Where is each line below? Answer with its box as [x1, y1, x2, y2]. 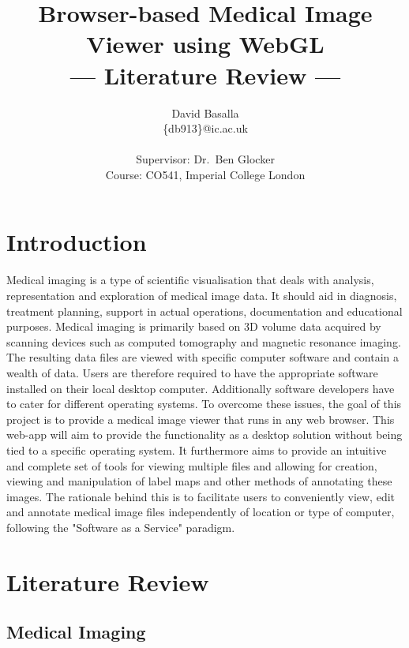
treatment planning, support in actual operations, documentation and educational [6, 302, 403, 319]
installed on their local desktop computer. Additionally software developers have [6, 380, 395, 396]
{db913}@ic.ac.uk [163, 120, 248, 137]
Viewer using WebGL [86, 28, 325, 60]
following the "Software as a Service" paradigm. [6, 519, 235, 535]
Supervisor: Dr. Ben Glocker [136, 151, 275, 167]
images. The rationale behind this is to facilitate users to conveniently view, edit [6, 488, 395, 504]
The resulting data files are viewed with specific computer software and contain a [6, 349, 400, 365]
